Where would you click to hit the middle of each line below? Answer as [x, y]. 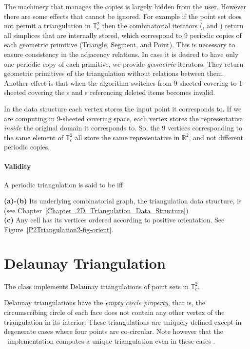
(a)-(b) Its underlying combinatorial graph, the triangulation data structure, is [123, 201]
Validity [18, 166]
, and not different [216, 137]
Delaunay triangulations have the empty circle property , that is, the [105, 303]
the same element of [34, 137]
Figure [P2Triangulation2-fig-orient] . [59, 230]
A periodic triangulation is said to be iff [64, 184]
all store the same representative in [127, 137]
